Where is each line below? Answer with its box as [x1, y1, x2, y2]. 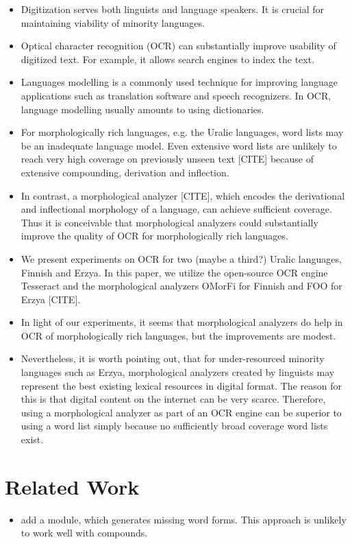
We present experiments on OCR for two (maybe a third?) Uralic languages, [21, 251, 342, 265]
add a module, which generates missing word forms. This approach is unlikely [21, 512, 347, 526]
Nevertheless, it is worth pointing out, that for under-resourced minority [21, 351, 325, 366]
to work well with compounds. [21, 525, 148, 540]
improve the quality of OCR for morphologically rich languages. [21, 228, 288, 243]
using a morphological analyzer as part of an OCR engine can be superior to [21, 405, 342, 419]
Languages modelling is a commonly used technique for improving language [21, 75, 338, 89]
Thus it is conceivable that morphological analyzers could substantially [21, 215, 318, 229]
